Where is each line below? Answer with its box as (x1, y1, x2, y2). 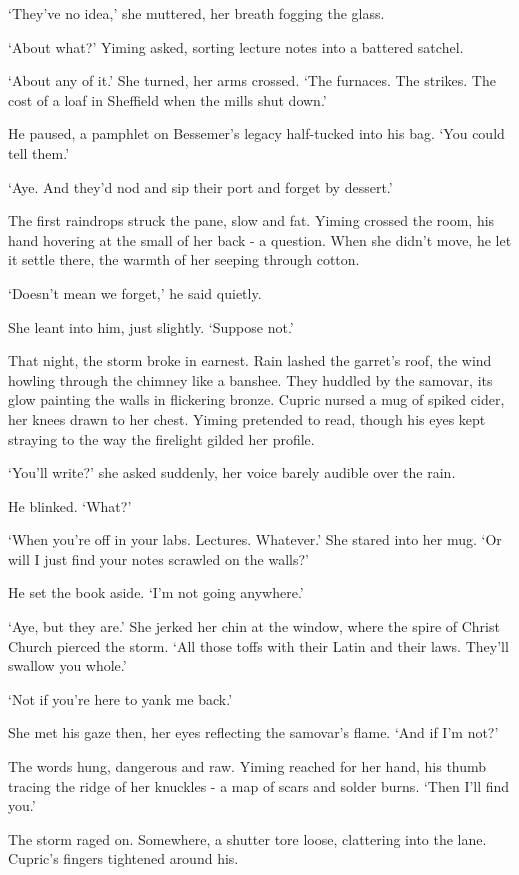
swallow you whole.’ (8, 655, 127, 676)
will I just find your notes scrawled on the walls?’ (8, 548, 309, 569)
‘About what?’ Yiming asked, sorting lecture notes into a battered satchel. (8, 36, 464, 57)
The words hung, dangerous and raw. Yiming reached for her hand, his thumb (8, 756, 487, 777)
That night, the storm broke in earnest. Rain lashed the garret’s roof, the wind (8, 350, 492, 371)
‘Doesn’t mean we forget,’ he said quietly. (8, 282, 262, 303)
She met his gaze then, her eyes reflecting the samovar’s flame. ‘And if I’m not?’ (8, 722, 499, 743)
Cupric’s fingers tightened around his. (8, 848, 239, 869)
